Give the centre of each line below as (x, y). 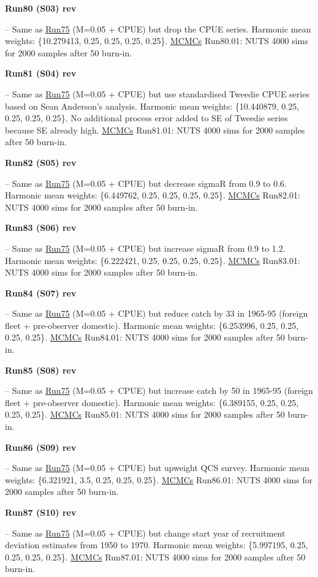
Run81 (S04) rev (41, 73)
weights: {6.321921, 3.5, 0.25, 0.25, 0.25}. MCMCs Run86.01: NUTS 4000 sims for (159, 479)
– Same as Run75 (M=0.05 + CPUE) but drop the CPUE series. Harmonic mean (158, 28)
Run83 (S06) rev (41, 228)
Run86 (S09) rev (41, 447)
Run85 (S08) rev (41, 370)
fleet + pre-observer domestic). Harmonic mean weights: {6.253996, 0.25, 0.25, (152, 325)
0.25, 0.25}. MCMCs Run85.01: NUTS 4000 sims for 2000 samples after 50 (145, 414)
